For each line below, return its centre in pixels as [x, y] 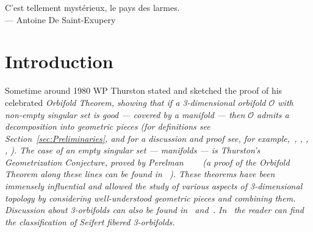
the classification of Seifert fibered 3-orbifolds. [90, 221]
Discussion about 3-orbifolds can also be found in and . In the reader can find [154, 210]
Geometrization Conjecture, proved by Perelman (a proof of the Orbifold [147, 162]
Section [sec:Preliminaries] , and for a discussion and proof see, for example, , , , [157, 138]
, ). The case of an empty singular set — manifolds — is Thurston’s [133, 150]
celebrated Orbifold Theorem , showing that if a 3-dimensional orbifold [135, 102]
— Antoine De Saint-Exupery [60, 19]
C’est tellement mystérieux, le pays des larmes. [92, 7]
